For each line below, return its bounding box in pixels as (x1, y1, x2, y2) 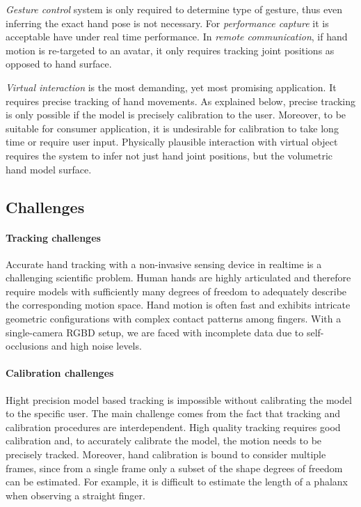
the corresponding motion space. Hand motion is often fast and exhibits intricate (6, 297, 351, 312)
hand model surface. (6, 162, 92, 176)
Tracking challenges (6, 230, 101, 244)
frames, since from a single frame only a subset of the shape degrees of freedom (6, 460, 343, 475)
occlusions (6, 338, 49, 353)
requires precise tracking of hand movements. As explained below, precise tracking (6, 93, 356, 108)
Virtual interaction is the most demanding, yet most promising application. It (6, 79, 337, 94)
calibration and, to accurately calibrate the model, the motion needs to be (6, 433, 322, 448)
